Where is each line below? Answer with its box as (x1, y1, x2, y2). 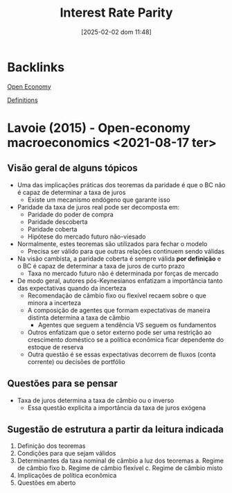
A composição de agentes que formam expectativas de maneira (27, 306, 211, 314)
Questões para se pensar (7, 378, 118, 390)
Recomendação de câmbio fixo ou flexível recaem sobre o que (27, 291, 206, 300)
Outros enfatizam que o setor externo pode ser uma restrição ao (27, 328, 212, 336)
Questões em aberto (17, 478, 76, 487)
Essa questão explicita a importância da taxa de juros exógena (27, 404, 206, 412)
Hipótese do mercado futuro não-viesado (27, 232, 147, 241)
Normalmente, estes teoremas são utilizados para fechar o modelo (17, 239, 208, 248)
